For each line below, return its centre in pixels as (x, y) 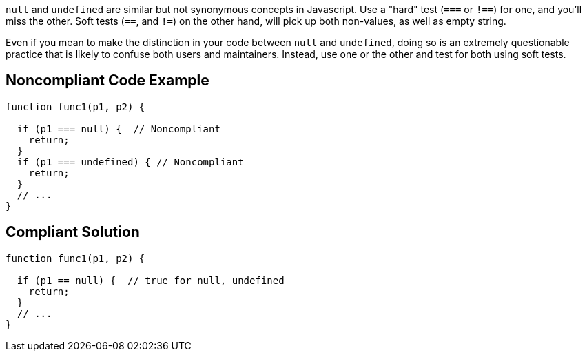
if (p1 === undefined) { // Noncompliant (130, 162)
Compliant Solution (73, 232)
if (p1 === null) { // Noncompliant (119, 129)
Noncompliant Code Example (107, 81)
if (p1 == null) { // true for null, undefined (151, 280)
